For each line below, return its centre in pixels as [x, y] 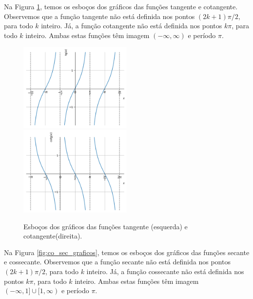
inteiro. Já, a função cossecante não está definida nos [165, 271]
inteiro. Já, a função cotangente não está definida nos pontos [132, 26]
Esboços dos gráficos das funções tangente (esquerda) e [106, 226]
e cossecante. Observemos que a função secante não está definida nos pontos [117, 262]
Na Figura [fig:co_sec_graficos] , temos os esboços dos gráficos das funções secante [127, 252]
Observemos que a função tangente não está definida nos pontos [99, 16]
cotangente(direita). [53, 236]
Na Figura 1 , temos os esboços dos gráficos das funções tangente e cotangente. [121, 6]
